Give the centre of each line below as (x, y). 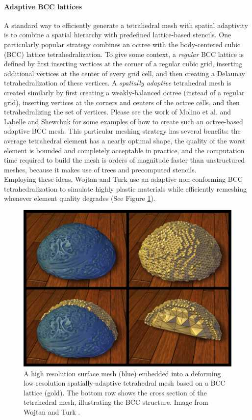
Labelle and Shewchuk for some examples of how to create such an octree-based (124, 121)
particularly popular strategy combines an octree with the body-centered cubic (122, 44)
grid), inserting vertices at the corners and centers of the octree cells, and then (122, 102)
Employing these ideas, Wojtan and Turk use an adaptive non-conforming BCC (123, 179)
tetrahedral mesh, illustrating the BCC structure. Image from (116, 402)
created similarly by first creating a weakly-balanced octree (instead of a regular (124, 92)
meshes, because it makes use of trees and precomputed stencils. (100, 169)
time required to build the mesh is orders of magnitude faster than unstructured (125, 160)
